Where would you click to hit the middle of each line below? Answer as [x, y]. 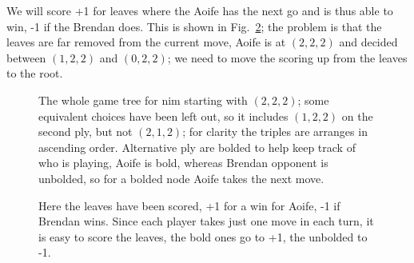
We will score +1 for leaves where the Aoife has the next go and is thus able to [200, 10]
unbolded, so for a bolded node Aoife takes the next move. [181, 178]
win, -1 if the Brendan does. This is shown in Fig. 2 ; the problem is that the [194, 26]
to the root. [35, 73]
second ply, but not [86, 131]
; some [313, 100]
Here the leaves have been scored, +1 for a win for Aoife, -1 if [189, 205]
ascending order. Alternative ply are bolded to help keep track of [197, 147]
